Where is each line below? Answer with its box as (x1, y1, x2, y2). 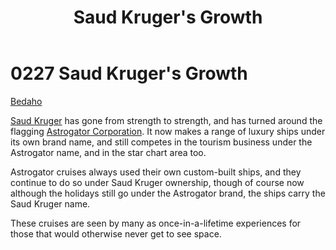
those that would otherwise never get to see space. (10, 227, 222, 240)
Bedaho (10, 95, 43, 107)
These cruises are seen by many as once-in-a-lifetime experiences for (10, 217, 302, 229)
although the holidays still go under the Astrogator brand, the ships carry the (10, 187, 326, 199)
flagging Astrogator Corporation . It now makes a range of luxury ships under (10, 125, 326, 137)
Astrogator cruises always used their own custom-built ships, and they (10, 166, 302, 178)
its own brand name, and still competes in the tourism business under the (10, 136, 313, 148)
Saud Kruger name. (10, 197, 91, 210)
